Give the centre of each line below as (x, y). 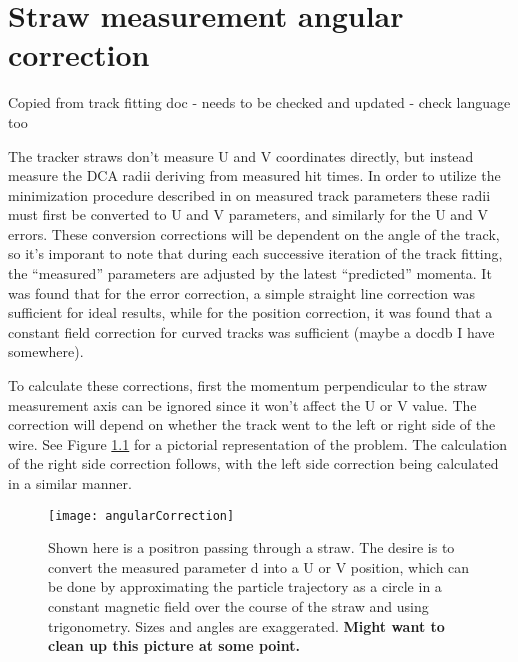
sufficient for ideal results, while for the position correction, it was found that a (250, 312)
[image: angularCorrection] (141, 515)
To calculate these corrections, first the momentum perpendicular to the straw (248, 385)
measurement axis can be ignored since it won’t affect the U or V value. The (242, 404)
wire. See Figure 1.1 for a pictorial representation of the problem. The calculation (258, 443)
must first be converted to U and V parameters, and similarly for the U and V (248, 214)
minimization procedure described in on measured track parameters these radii (249, 194)
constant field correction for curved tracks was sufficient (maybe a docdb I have (251, 331)
